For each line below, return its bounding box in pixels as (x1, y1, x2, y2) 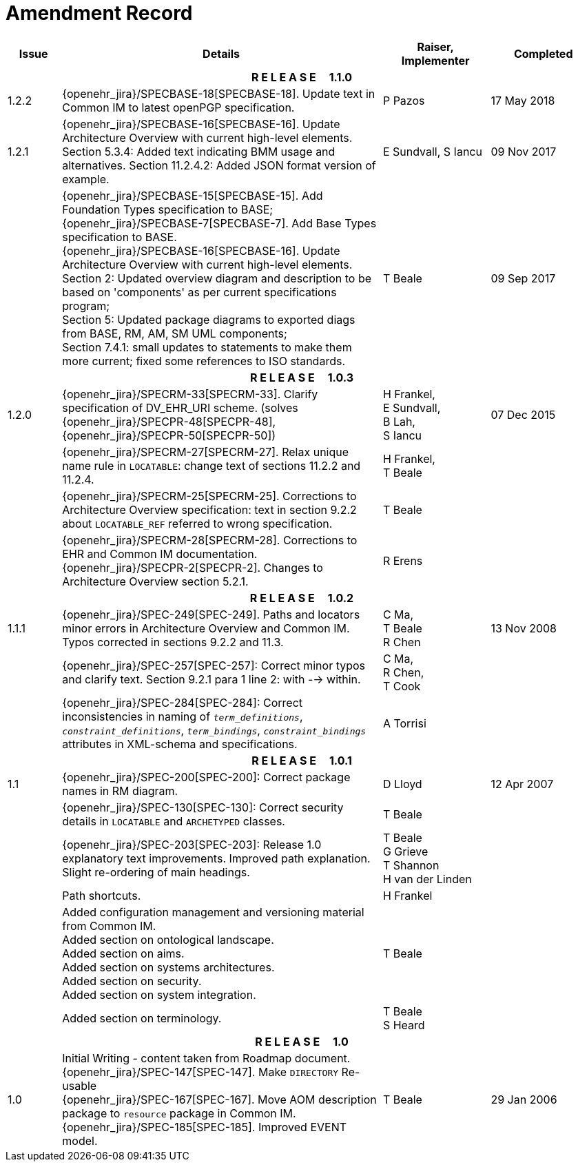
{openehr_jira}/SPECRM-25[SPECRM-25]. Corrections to (62, 488, 357, 503)
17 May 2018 (491, 93, 555, 107)
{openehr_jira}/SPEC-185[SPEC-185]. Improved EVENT (62, 1119, 347, 1134)
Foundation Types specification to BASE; (62, 202, 273, 216)
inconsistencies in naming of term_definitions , (62, 709, 303, 723)
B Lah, (382, 414, 415, 428)
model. (62, 1133, 98, 1148)
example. (62, 172, 110, 186)
